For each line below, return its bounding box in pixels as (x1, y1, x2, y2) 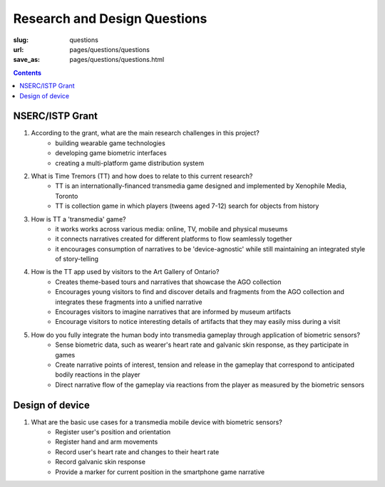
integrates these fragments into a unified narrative (55, 298, 202, 306)
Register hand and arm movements (55, 438, 158, 446)
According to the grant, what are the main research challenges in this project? (31, 129, 260, 137)
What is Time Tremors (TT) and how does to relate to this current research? (31, 172, 253, 180)
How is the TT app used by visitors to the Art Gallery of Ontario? (31, 268, 220, 276)
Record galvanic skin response (55, 458, 146, 466)
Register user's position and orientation (55, 428, 171, 436)
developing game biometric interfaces (55, 149, 167, 157)
